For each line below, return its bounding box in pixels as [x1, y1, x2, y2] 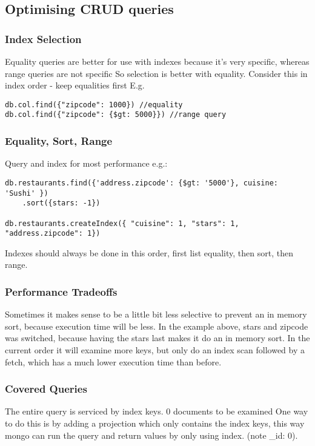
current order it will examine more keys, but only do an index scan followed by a [5, 344, 305, 356]
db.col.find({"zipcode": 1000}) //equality [5, 100, 183, 109]
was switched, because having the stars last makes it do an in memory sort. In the [5, 331, 310, 344]
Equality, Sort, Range [5, 133, 113, 148]
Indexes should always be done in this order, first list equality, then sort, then [5, 246, 293, 259]
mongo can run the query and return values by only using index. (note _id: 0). [5, 428, 298, 441]
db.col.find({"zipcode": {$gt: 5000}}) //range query [5, 110, 227, 119]
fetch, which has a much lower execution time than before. [5, 355, 222, 368]
